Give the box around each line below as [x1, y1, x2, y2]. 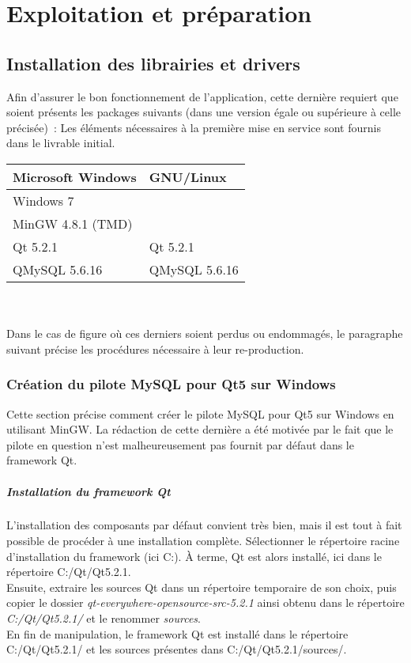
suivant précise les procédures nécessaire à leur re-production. [6, 340, 304, 357]
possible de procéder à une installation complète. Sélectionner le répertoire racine [6, 532, 400, 549]
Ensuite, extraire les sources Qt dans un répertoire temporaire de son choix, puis [6, 578, 397, 595]
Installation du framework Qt [6, 483, 171, 499]
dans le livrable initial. [6, 134, 115, 151]
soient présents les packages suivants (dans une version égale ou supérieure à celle [6, 104, 402, 120]
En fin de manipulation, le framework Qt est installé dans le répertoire [6, 625, 349, 642]
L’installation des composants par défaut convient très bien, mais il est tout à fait [6, 517, 402, 533]
